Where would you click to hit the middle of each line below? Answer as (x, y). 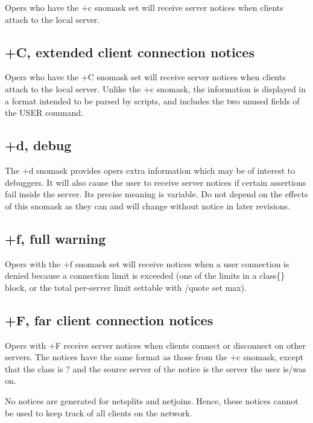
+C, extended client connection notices (130, 52)
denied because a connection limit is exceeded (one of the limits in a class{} (145, 275)
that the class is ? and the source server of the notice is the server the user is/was (156, 368)
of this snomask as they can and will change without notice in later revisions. (148, 205)
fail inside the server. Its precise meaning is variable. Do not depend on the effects (156, 194)
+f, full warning (55, 238)
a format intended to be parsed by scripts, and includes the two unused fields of (152, 100)
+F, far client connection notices (109, 320)
